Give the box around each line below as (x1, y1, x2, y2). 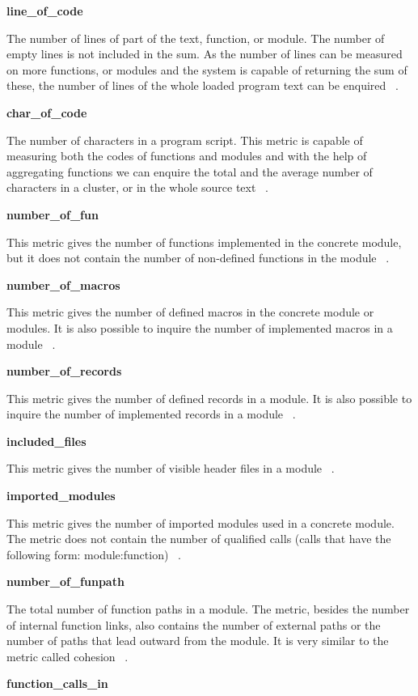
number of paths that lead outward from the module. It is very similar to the (6, 632, 389, 649)
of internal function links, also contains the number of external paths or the (6, 616, 381, 633)
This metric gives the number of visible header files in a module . (6, 460, 335, 477)
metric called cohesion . (6, 647, 129, 664)
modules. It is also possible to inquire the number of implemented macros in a (6, 319, 393, 336)
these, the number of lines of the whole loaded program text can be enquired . (6, 77, 399, 94)
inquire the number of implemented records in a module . (6, 405, 296, 422)
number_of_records (6, 363, 122, 380)
